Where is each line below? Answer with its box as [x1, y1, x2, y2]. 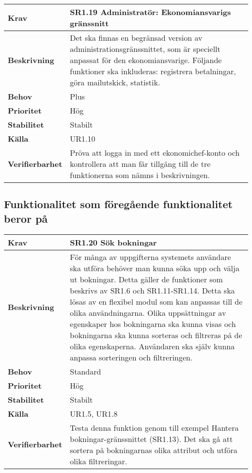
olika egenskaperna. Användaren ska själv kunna [70, 340, 235, 352]
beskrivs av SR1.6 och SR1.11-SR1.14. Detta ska [70, 284, 235, 296]
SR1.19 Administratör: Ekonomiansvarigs [70, 6, 231, 17]
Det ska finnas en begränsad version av [70, 32, 203, 43]
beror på [4, 211, 48, 226]
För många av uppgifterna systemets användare [70, 251, 231, 262]
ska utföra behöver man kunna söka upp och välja [70, 262, 239, 274]
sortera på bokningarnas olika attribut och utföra [70, 444, 237, 456]
